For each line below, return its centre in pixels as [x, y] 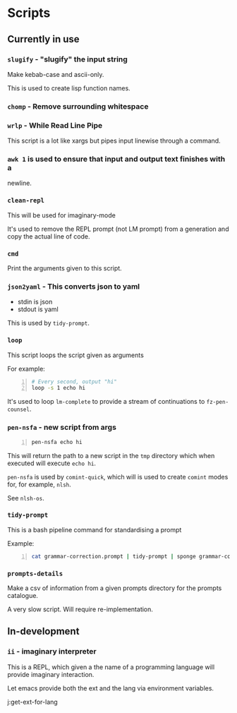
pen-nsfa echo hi [57, 442]
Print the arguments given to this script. [65, 268]
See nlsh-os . [26, 498]
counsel [19, 410]
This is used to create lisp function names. [69, 88]
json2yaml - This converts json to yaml [74, 286]
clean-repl [26, 200]
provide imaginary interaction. [51, 674]
